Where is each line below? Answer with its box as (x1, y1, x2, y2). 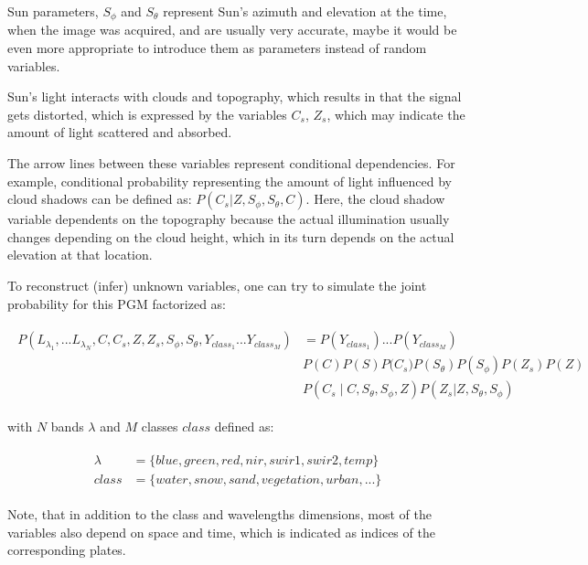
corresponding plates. (7, 540, 126, 560)
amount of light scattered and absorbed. (7, 123, 232, 142)
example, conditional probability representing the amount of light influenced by (7, 171, 452, 190)
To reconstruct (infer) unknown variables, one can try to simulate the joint (7, 275, 427, 294)
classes (141, 417, 178, 436)
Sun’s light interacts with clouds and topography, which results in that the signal (7, 87, 462, 106)
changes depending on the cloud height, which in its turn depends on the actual (7, 227, 454, 246)
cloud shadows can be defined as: (7, 189, 192, 208)
